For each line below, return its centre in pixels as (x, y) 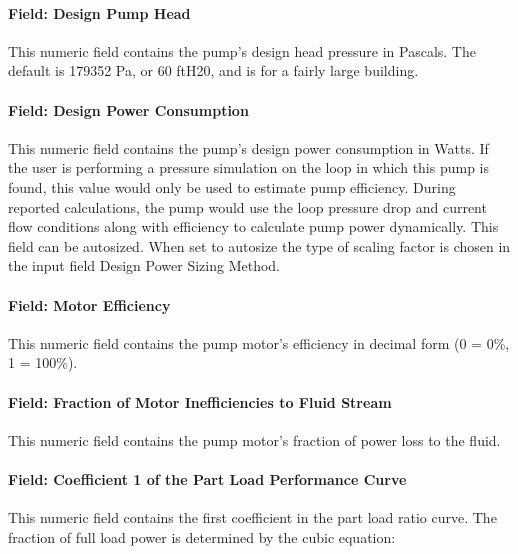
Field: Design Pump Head (99, 12)
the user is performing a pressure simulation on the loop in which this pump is (249, 167)
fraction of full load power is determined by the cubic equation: (202, 536)
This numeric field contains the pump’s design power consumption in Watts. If (248, 147)
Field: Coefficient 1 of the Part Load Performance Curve (207, 478)
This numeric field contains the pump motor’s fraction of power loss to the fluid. (254, 439)
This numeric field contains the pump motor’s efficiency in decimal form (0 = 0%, (259, 342)
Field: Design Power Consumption (128, 109)
